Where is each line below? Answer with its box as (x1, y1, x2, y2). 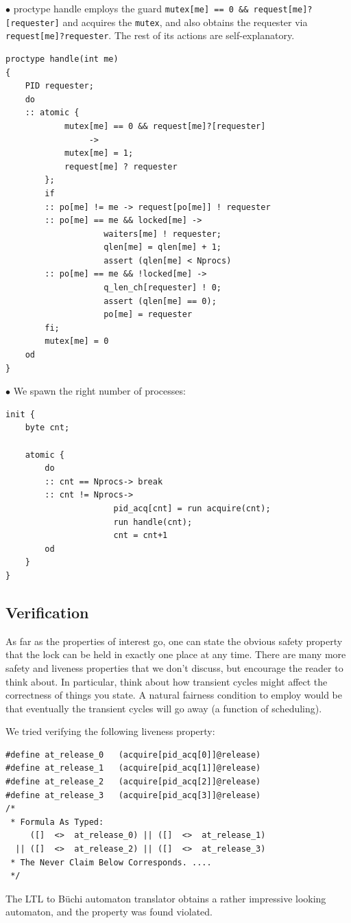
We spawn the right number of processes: (13, 384, 186, 398)
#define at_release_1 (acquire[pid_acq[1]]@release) (5, 763, 261, 773)
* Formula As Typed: (10, 817, 104, 827)
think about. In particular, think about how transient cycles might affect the (5, 674, 328, 688)
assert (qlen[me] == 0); (104, 296, 217, 306)
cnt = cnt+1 (113, 530, 168, 541)
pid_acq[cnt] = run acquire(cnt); (113, 503, 271, 513)
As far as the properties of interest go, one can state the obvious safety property (5, 633, 343, 648)
